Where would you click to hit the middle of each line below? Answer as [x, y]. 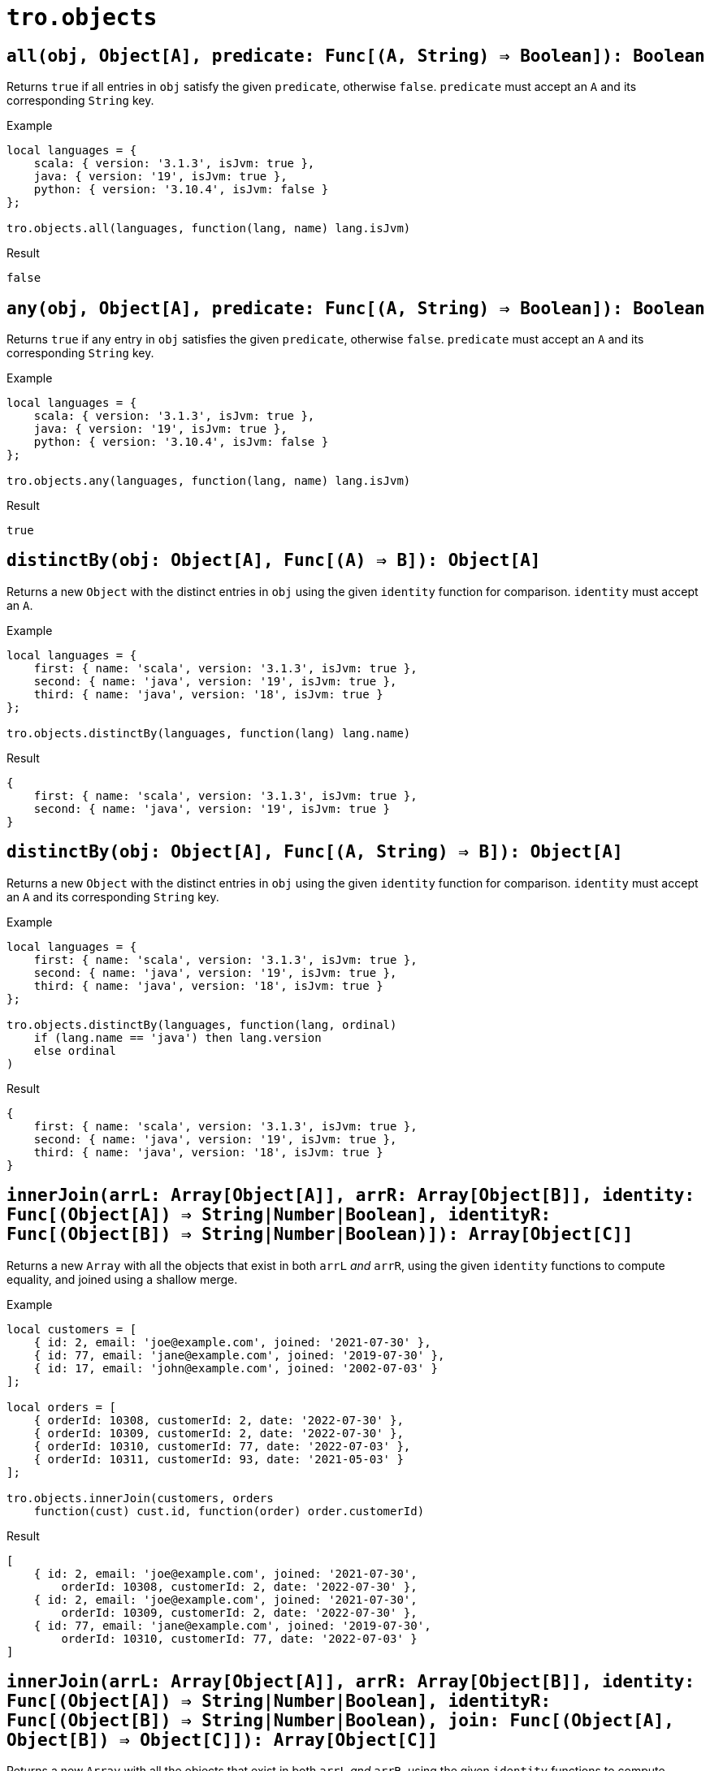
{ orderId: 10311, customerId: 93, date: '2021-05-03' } [219, 1459]
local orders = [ [61, 1407]
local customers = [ [72, 1329]
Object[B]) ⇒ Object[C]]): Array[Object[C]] [223, 1740]
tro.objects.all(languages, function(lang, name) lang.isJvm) [209, 229]
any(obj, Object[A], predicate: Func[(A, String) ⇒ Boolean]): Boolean [356, 308]
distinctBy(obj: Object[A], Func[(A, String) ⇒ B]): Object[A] [315, 852]
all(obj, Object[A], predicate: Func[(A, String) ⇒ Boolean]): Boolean [356, 56]
